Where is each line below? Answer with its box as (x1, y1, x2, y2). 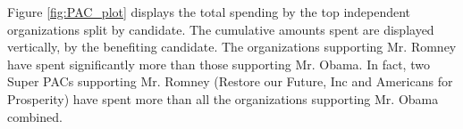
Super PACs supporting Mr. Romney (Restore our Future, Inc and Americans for (7, 72, 453, 91)
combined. (7, 107, 63, 125)
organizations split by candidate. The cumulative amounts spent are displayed (7, 20, 434, 38)
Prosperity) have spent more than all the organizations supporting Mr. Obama (7, 89, 439, 108)
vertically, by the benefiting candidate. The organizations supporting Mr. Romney (7, 37, 457, 56)
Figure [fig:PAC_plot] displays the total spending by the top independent (7, 3, 411, 20)
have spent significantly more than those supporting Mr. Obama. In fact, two (7, 54, 430, 73)
